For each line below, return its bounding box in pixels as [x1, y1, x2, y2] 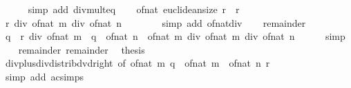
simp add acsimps [5, 69, 84, 83]
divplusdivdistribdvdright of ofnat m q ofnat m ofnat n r [5, 56, 270, 70]
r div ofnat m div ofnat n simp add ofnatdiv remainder [5, 15, 306, 30]
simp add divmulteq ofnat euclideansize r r [28, 2, 240, 16]
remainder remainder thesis [18, 42, 145, 56]
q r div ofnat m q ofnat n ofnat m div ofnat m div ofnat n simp [5, 29, 345, 43]
